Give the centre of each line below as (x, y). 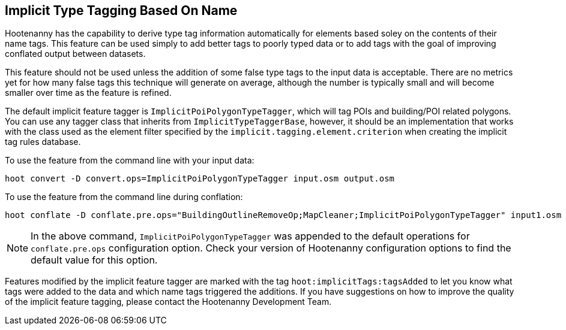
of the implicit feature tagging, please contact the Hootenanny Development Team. (168, 302)
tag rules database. (43, 142)
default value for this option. (94, 260)
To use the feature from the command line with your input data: (130, 161)
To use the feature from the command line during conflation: (124, 197)
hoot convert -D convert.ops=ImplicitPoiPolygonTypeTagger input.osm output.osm (200, 179)
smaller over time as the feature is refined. (88, 93)
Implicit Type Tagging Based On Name (121, 10)
